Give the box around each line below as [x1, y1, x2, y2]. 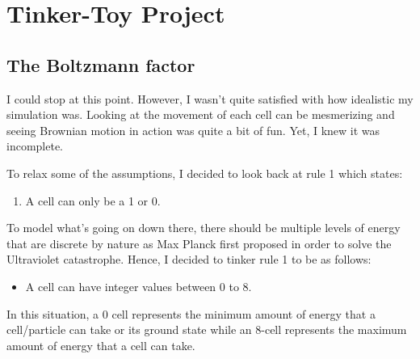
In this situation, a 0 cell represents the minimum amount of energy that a [6, 305, 376, 322]
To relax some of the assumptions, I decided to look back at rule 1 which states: [6, 164, 403, 181]
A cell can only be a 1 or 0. [25, 192, 161, 209]
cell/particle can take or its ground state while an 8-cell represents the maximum [6, 321, 407, 338]
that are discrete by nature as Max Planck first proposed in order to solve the [6, 234, 392, 251]
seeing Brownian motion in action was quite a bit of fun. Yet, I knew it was [6, 121, 380, 138]
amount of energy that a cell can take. [6, 336, 195, 353]
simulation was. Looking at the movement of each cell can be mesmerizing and [6, 106, 395, 123]
